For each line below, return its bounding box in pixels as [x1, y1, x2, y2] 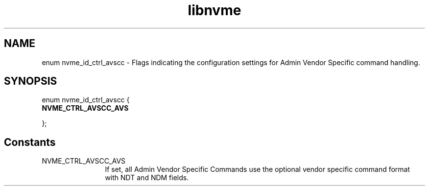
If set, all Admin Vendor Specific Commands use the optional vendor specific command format [105, 165, 410, 174]
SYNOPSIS [4, 75, 57, 88]
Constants [4, 136, 56, 148]
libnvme [188, 2, 241, 19]
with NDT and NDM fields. [105, 173, 189, 182]
